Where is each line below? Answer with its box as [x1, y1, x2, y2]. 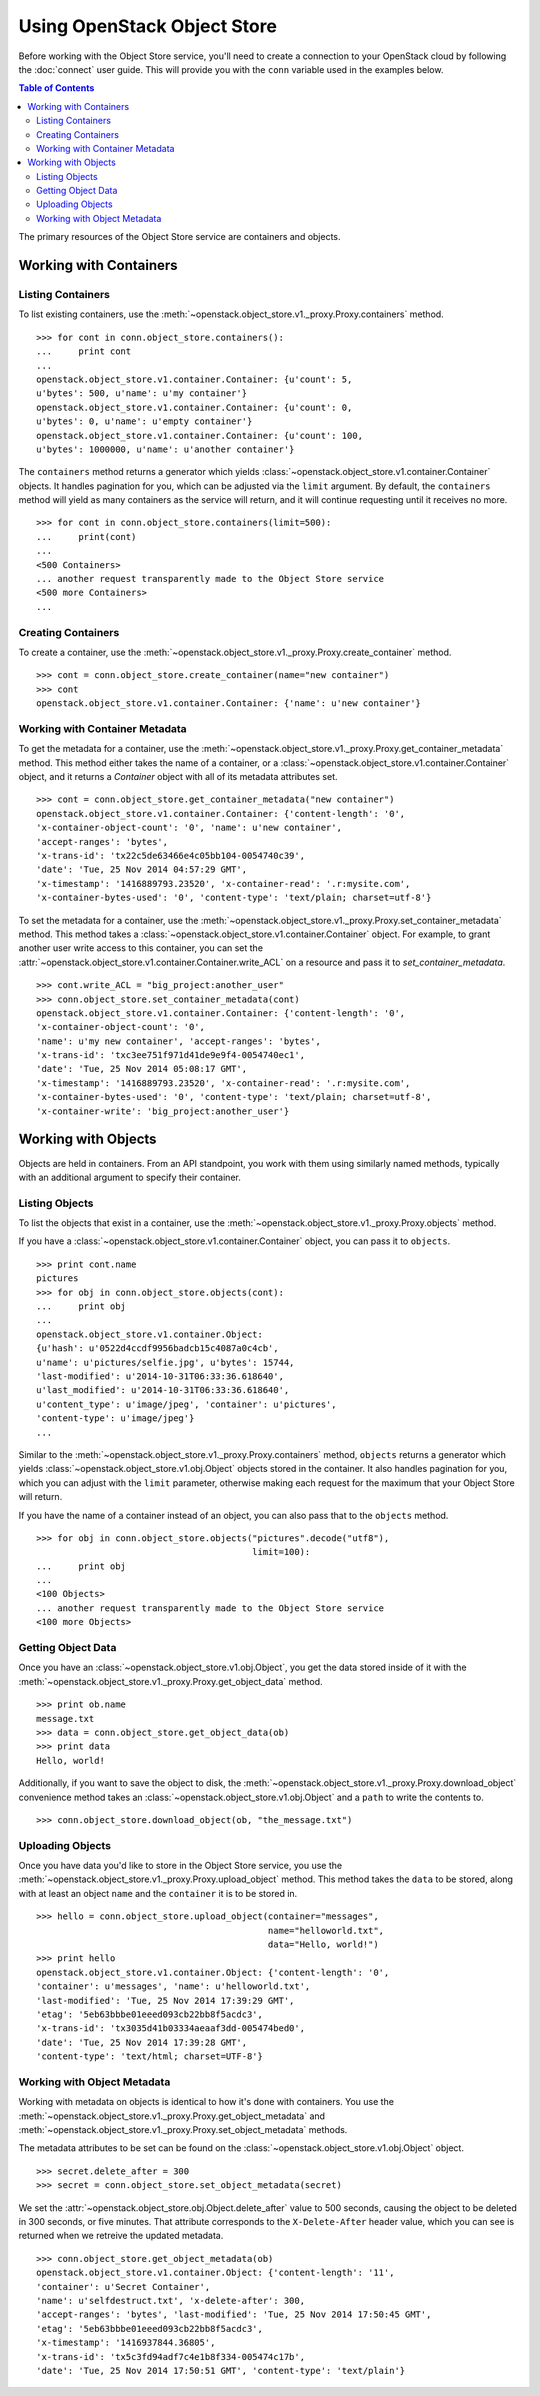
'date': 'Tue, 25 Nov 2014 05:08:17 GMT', [36, 1063, 248, 1075]
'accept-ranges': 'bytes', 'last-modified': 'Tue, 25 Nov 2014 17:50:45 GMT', [36, 2309, 432, 2320]
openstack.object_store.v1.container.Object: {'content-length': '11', [36, 2267, 395, 2279]
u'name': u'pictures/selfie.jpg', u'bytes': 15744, [36, 1356, 295, 1368]
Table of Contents [18, 82, 95, 94]
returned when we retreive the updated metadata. [18, 2230, 224, 2242]
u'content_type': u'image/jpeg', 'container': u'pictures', [36, 1398, 337, 1410]
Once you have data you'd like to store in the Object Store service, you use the [18, 1860, 343, 1872]
